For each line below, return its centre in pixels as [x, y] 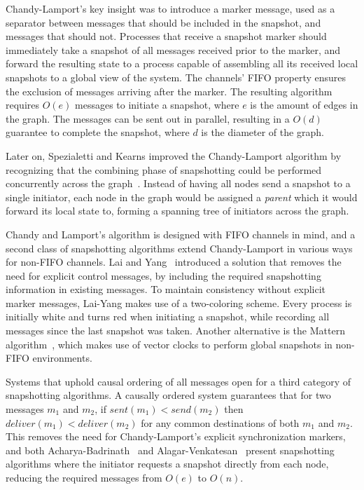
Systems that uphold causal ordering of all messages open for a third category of [178, 381]
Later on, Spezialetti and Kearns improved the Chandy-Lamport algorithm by [174, 155]
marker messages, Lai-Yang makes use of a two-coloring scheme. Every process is [179, 302]
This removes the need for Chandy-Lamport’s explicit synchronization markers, [176, 436]
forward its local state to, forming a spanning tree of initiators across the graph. [177, 211]
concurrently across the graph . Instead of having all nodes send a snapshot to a [178, 183]
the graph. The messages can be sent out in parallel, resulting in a [148, 118]
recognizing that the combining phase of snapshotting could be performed [164, 169]
